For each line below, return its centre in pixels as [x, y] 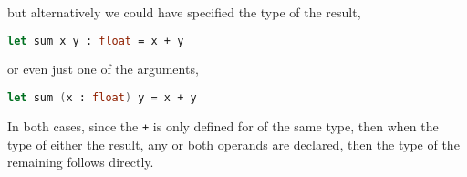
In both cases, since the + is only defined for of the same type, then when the [223, 125]
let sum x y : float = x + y [96, 41]
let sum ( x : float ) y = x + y [102, 98]
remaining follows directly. [81, 162]
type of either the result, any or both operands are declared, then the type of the [233, 144]
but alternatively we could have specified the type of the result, [184, 12]
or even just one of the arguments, [103, 69]
